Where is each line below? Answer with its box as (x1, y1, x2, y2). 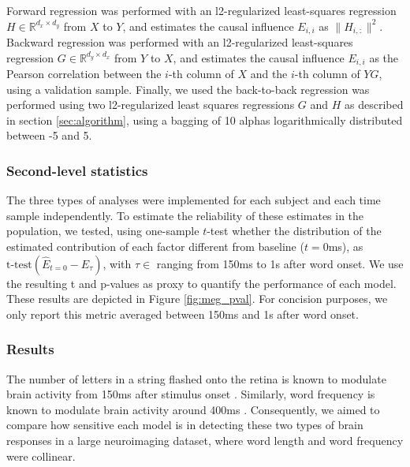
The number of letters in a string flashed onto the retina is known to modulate (6, 370, 386, 387)
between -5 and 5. (6, 127, 92, 144)
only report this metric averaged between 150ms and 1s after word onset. (6, 305, 359, 322)
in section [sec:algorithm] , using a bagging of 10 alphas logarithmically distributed (6, 111, 403, 128)
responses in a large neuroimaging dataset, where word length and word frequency (6, 432, 404, 449)
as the (369, 49, 399, 65)
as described (345, 96, 404, 113)
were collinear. (6, 447, 76, 464)
